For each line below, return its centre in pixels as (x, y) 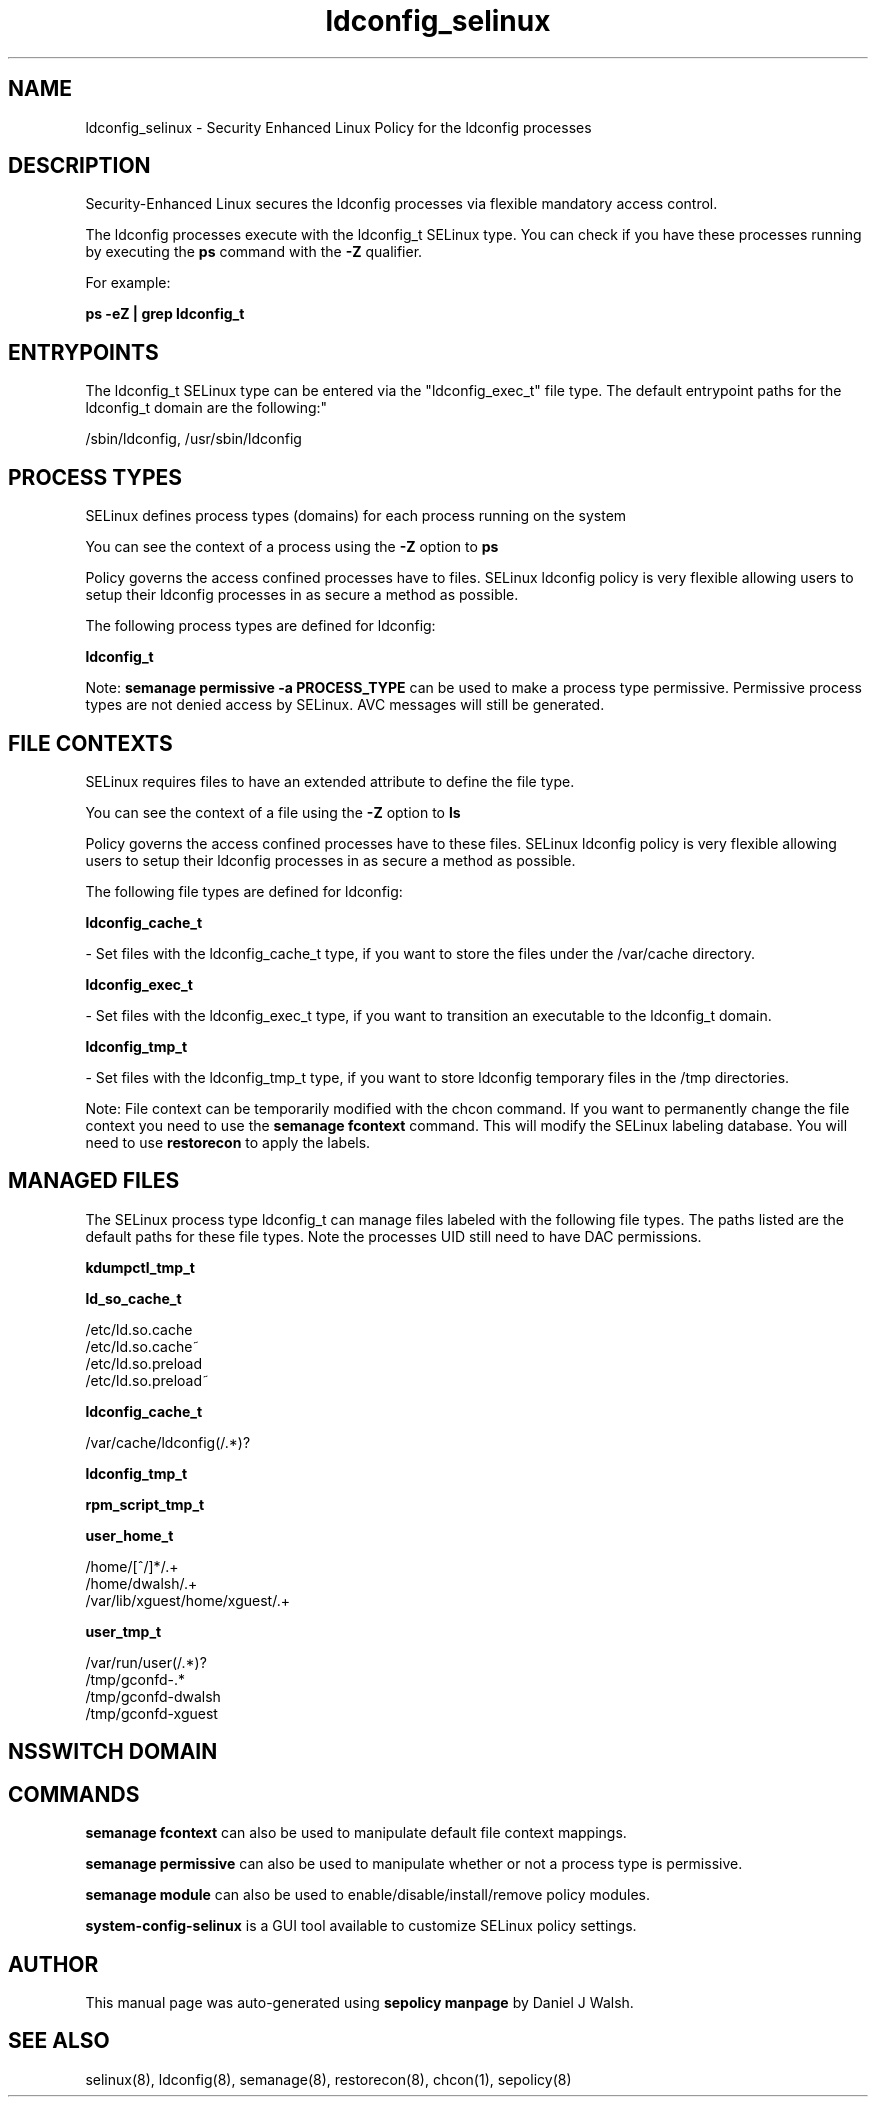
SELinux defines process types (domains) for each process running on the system (356, 516)
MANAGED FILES (94, 1181)
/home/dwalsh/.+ (141, 1583)
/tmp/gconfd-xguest (151, 1713)
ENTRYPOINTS (83, 352)
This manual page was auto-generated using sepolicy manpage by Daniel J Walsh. (359, 2002)
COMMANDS (74, 1794)
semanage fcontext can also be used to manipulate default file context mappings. (356, 1833)
